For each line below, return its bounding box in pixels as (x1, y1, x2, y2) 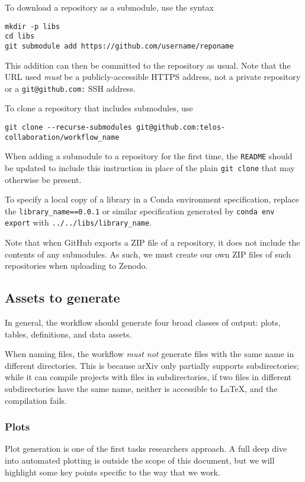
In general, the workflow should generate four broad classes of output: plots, (5, 316, 281, 329)
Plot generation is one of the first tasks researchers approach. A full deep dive (5, 442, 287, 455)
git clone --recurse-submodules (5, 123, 132, 131)
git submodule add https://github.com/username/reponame (5, 41, 234, 50)
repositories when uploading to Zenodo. (5, 259, 148, 272)
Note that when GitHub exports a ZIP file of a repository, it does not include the (5, 236, 300, 249)
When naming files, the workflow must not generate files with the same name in (5, 348, 294, 360)
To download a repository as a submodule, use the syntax (5, 1, 214, 13)
